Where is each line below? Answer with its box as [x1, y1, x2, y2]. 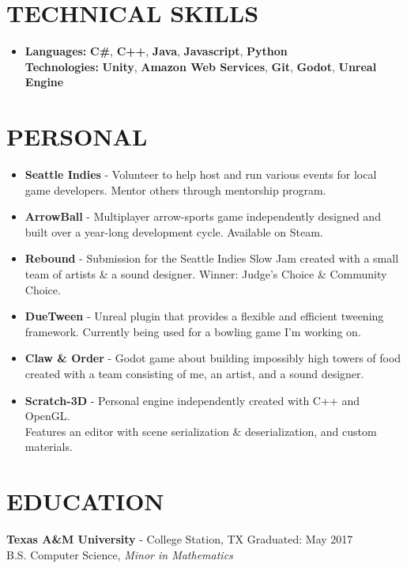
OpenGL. [24, 407, 70, 424]
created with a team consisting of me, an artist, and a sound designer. [24, 365, 364, 381]
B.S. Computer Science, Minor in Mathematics [6, 546, 233, 562]
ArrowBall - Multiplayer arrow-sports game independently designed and [24, 208, 381, 225]
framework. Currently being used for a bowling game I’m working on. [24, 323, 361, 339]
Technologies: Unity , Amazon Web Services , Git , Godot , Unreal [24, 58, 377, 74]
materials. [24, 438, 73, 455]
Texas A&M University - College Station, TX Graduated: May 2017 [6, 531, 353, 547]
